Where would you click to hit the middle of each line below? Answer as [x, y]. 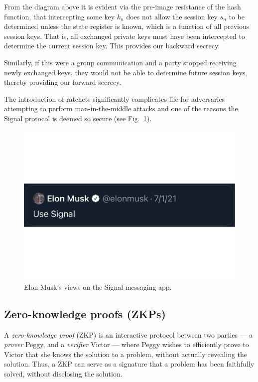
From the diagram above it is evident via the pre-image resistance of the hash [123, 6]
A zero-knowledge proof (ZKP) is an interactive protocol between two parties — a [129, 334]
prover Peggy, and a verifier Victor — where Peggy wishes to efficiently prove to [127, 344]
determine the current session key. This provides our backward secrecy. [112, 46]
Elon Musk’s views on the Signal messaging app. [98, 286]
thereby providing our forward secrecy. [63, 82]
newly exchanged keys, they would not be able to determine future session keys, [126, 72]
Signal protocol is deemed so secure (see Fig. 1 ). [78, 118]
